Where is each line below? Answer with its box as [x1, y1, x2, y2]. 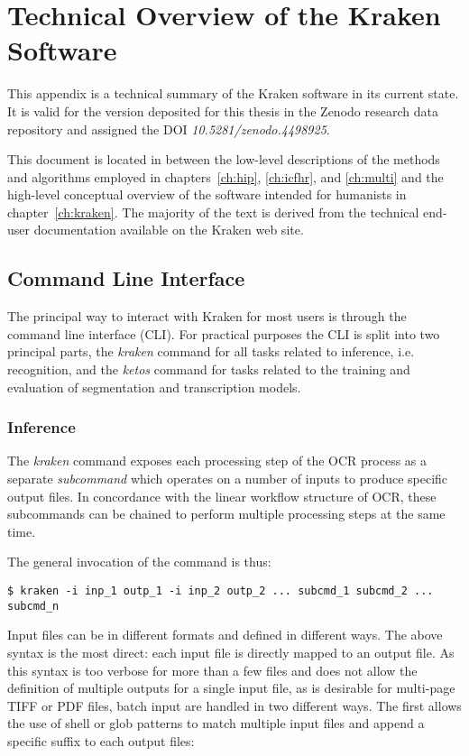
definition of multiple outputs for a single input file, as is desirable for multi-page [7, 678, 455, 697]
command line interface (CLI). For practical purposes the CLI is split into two [7, 324, 440, 343]
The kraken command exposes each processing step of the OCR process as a [7, 451, 428, 470]
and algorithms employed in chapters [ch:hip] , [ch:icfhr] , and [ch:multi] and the [7, 167, 444, 186]
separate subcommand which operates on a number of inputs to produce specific [7, 469, 448, 488]
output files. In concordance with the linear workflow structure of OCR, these [7, 486, 437, 505]
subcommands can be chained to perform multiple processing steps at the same [7, 504, 446, 523]
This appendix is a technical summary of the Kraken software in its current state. [7, 84, 459, 103]
